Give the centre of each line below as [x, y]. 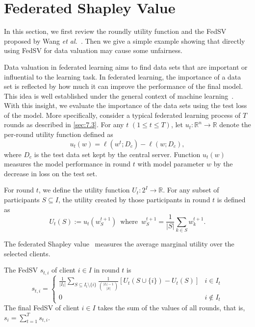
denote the [235, 124]
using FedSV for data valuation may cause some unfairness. [93, 50]
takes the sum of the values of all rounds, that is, [171, 308]
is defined [231, 200]
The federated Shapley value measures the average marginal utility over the [119, 244]
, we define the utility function [84, 190]
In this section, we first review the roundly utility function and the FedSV [115, 31]
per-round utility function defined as [59, 134]
